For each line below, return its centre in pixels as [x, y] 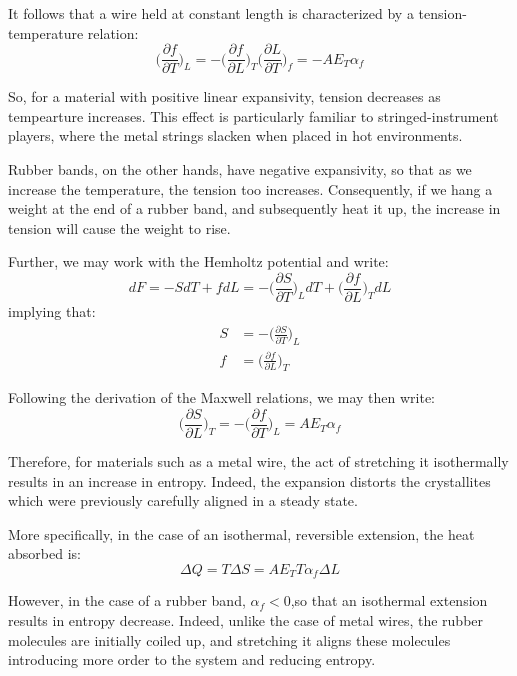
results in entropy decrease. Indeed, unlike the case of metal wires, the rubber [246, 620]
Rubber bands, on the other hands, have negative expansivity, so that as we [240, 169]
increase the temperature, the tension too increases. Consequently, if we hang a [250, 188]
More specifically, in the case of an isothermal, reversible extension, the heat [241, 533]
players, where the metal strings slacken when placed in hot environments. [235, 135]
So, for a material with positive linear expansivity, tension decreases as [224, 96]
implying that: [52, 311]
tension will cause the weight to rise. [119, 227]
